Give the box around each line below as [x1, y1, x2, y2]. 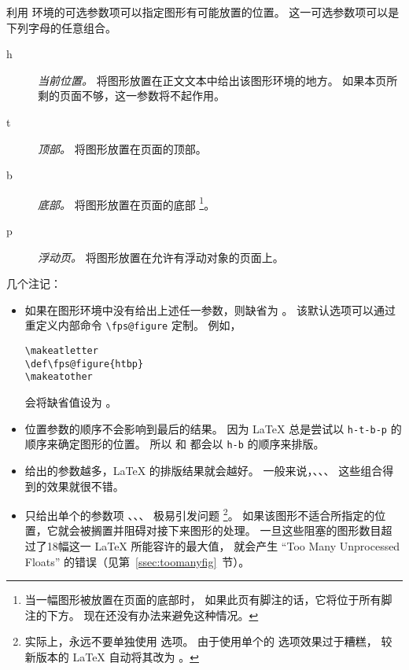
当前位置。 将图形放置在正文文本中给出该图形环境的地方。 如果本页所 [38, 72, 398, 88]
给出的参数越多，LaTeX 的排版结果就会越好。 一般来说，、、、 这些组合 [24, 462, 383, 478]
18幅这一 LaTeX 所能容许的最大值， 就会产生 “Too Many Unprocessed [46, 537, 400, 554]
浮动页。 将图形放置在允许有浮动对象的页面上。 [38, 248, 284, 265]
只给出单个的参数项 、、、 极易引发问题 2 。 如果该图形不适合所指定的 [24, 505, 375, 523]
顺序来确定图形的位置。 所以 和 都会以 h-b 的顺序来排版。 [24, 436, 325, 452]
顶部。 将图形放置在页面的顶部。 [38, 140, 207, 156]
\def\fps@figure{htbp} [24, 358, 144, 370]
